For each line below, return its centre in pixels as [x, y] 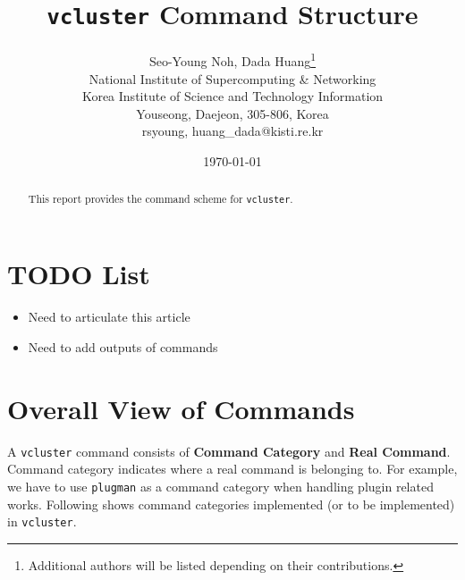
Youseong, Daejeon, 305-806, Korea [232, 113]
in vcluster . [42, 521]
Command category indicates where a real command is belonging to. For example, [232, 469]
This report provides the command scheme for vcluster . [161, 199]
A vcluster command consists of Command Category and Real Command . [229, 451]
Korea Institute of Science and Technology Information [232, 96]
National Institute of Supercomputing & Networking [232, 78]
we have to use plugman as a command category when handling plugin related [220, 486]
